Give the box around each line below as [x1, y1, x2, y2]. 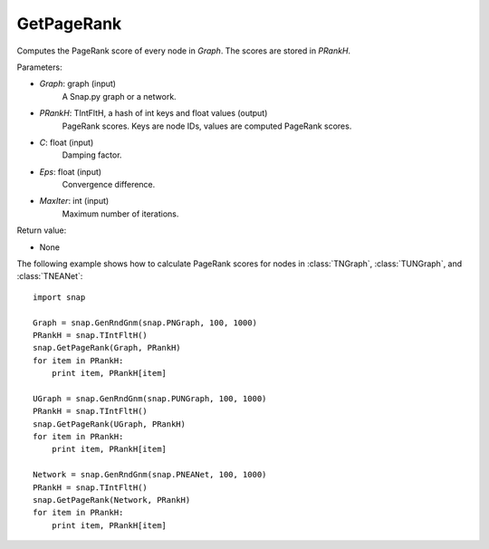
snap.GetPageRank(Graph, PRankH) [33, 342, 181, 353]
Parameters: [16, 62, 62, 72]
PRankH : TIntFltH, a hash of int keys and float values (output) [39, 108, 268, 119]
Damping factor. [62, 149, 122, 160]
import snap [33, 292, 86, 303]
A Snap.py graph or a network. [62, 91, 177, 101]
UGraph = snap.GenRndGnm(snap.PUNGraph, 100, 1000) [33, 393, 267, 403]
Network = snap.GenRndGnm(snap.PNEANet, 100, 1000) [33, 469, 267, 480]
